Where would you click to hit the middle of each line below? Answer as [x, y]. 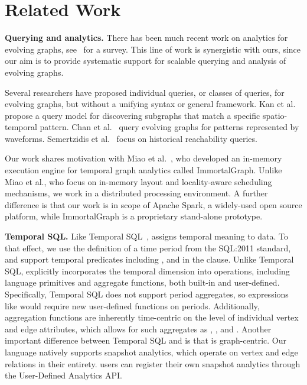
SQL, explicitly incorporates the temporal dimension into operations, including [147, 271]
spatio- [275, 115]
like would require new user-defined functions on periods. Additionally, [132, 305]
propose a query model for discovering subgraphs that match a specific [133, 115]
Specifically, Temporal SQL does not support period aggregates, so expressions [147, 294]
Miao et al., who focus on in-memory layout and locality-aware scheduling [138, 181]
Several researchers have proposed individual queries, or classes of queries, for [145, 92]
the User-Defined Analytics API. [63, 375]
